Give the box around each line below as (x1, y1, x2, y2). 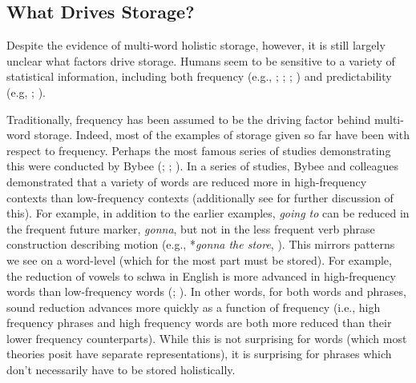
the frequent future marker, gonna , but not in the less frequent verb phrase (6, 220, 375, 237)
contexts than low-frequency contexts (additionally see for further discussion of (6, 189, 394, 205)
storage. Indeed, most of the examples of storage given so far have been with (34, 126, 410, 143)
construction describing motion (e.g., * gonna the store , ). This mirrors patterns (6, 236, 395, 253)
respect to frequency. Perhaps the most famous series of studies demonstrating (6, 142, 391, 158)
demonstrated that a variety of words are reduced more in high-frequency (6, 173, 367, 190)
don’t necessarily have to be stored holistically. (6, 361, 236, 378)
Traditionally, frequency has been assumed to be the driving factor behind (6, 110, 371, 127)
